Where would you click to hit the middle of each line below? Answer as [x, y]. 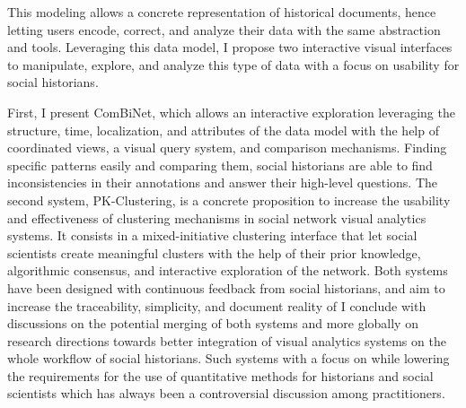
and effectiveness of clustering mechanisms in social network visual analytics [217, 217]
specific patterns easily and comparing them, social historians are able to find [220, 165]
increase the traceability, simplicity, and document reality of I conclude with [217, 305]
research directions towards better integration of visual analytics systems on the [227, 340]
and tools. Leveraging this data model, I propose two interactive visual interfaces [230, 47]
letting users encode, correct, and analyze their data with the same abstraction [224, 29]
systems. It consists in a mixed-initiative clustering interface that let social [212, 235]
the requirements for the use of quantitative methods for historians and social [220, 375]
